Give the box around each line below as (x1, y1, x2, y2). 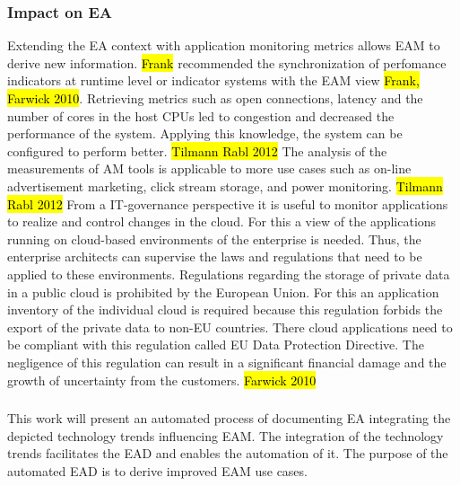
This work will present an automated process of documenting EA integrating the (7, 409, 451, 428)
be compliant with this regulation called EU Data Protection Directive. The (7, 335, 424, 354)
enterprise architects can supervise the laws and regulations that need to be (7, 247, 422, 266)
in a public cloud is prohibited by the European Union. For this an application (7, 282, 439, 301)
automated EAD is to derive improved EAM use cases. (7, 461, 308, 480)
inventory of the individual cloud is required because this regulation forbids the (7, 300, 443, 319)
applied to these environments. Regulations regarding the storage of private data (7, 264, 450, 283)
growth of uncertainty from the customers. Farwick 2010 (7, 370, 317, 389)
